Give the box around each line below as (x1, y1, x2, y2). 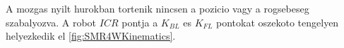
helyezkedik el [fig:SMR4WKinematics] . (6, 29, 176, 43)
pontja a (121, 15, 158, 29)
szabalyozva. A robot (6, 15, 97, 29)
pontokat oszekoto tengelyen (216, 15, 339, 29)
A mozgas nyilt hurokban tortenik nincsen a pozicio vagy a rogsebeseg (6, 1, 309, 15)
